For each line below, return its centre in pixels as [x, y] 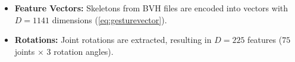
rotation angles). [84, 51]
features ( [265, 40]
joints [25, 51]
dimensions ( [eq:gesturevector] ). [109, 19]
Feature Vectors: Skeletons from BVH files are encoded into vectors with [151, 8]
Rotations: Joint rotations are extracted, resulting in [113, 40]
